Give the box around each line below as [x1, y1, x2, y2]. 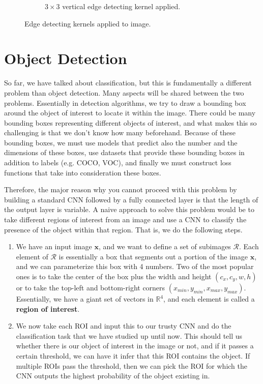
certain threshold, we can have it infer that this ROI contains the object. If [16, 350, 250, 361]
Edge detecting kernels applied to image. [24, 18, 151, 28]
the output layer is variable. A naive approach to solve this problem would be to [4, 204, 254, 215]
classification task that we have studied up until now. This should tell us [16, 330, 243, 341]
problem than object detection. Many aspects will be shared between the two [4, 87, 244, 98]
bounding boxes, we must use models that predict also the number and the [4, 137, 238, 147]
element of [16, 251, 48, 261]
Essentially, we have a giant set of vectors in [16, 293, 154, 304]
